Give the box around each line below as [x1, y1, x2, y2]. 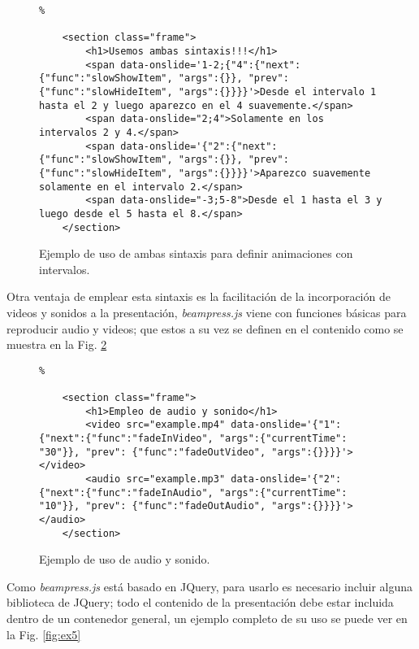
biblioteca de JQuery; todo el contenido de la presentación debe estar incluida [6, 594, 394, 611]
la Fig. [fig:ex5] [6, 625, 81, 642]
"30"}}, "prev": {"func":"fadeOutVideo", [39, 446, 266, 458]
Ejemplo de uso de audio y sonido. [39, 551, 210, 568]
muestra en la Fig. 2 [6, 336, 107, 353]
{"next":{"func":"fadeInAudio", [39, 486, 214, 499]
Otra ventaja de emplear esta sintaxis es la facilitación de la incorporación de [6, 288, 391, 305]
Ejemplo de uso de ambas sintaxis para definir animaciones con [39, 245, 353, 262]
